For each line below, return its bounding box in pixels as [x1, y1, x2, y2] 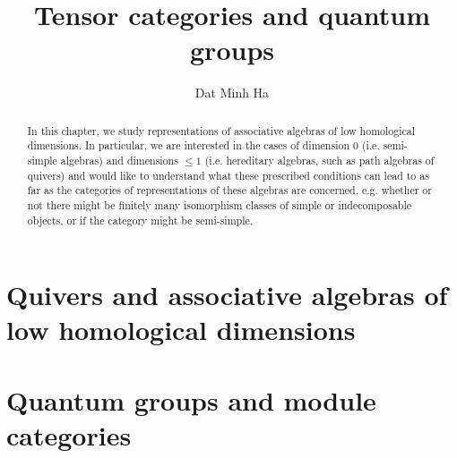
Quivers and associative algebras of [6, 276, 448, 313]
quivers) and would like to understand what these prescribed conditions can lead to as [27, 167, 429, 182]
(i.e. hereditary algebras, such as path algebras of [204, 153, 435, 168]
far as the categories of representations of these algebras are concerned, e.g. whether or [27, 182, 432, 198]
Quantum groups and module [6, 381, 376, 418]
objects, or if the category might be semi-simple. [27, 212, 254, 227]
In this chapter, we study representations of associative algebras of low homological [27, 123, 416, 138]
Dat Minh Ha [194, 83, 270, 102]
